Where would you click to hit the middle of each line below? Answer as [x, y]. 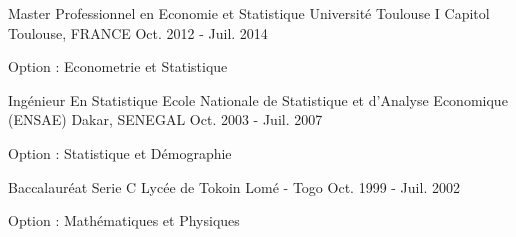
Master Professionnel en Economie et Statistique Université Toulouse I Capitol [249, 13]
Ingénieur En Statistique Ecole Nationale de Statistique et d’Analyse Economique [258, 99]
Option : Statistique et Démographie [120, 152]
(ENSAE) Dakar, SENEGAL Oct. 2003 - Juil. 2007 [165, 119]
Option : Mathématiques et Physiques [124, 220]
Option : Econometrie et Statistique [118, 66]
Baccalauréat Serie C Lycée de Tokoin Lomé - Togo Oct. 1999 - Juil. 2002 [234, 186]
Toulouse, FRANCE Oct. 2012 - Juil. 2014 [138, 32]
